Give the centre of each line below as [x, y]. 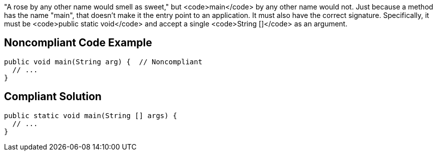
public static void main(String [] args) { [91, 115]
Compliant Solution [53, 97]
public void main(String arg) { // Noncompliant [103, 62]
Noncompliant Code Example [78, 43]
